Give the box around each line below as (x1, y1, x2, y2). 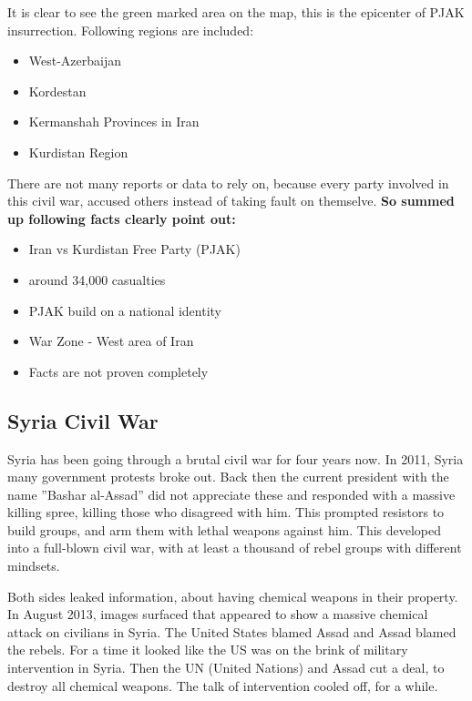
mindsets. (7, 556, 60, 575)
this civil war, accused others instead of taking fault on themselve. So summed (7, 191, 455, 210)
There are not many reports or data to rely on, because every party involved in (7, 173, 449, 192)
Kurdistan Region (28, 142, 128, 161)
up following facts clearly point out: (7, 208, 236, 228)
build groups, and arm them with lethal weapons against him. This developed (7, 520, 442, 539)
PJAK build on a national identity (28, 300, 222, 320)
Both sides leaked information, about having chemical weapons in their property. (7, 586, 458, 605)
